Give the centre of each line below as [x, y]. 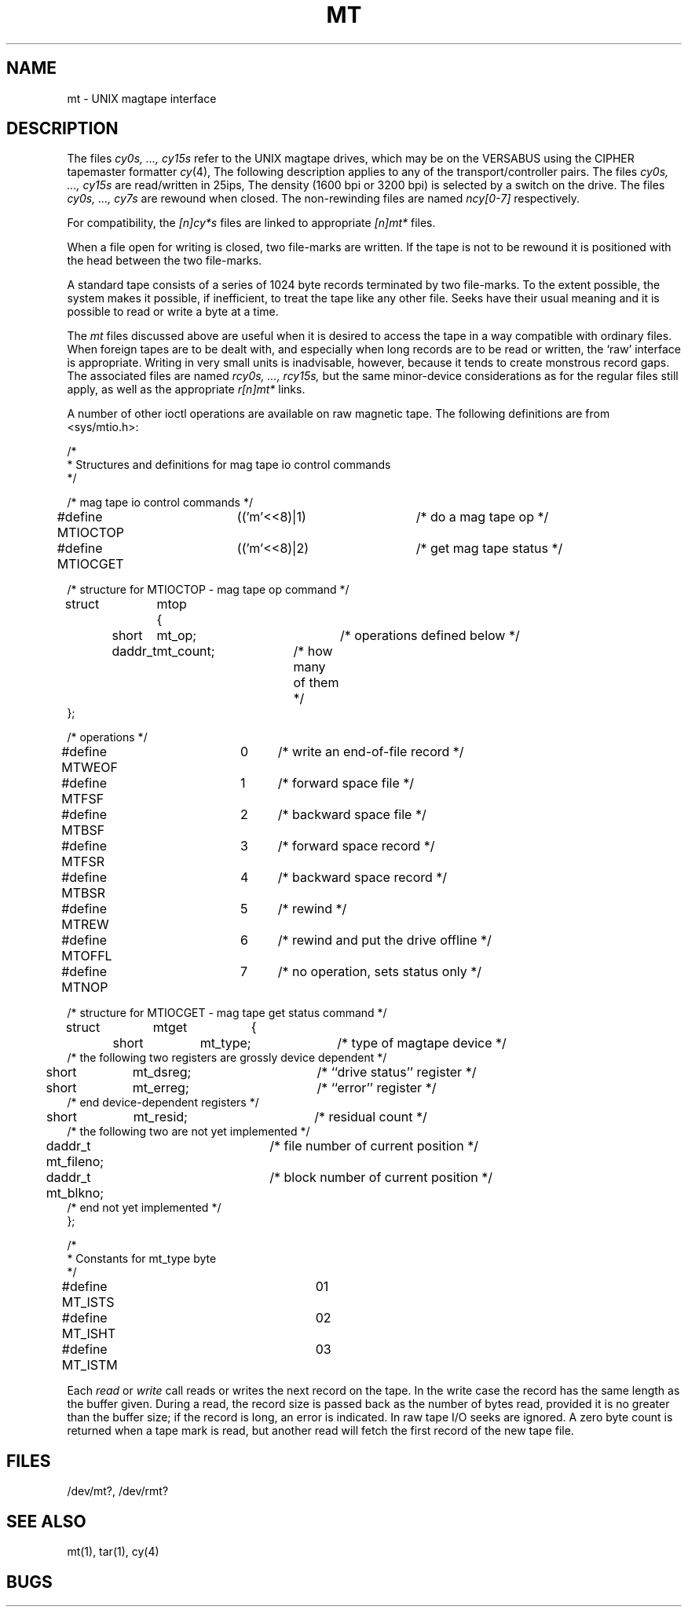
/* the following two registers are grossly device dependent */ [227, 1058]
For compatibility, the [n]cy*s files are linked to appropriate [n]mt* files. [251, 223]
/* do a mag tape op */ [482, 517]
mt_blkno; [75, 1193]
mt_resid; [160, 1117]
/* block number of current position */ [381, 1178]
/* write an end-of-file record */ [371, 752]
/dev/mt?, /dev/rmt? [118, 1491]
